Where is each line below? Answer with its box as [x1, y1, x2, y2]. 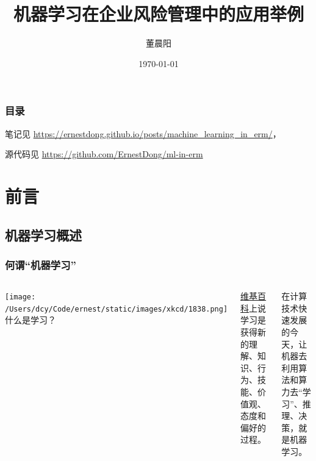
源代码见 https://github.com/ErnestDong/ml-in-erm [5, 148, 203, 160]
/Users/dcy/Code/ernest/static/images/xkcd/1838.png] [5, 304, 228, 313]
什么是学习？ [5, 313, 56, 326]
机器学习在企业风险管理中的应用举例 [13, 1, 304, 26]
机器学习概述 [5, 225, 82, 244]
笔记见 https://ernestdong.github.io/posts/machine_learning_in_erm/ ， [5, 127, 281, 140]
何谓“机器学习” [5, 257, 76, 272]
